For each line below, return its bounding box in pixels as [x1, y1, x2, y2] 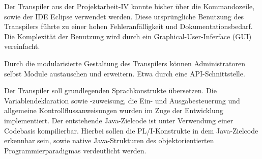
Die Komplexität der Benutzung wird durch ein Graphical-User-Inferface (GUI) [4, 31, 252, 41]
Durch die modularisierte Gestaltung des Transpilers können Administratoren [4, 58, 245, 68]
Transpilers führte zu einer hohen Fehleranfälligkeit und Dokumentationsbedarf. [4, 21, 253, 32]
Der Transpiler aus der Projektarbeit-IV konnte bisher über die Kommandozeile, [4, 1, 255, 11]
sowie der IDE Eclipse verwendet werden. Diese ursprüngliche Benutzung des [4, 11, 244, 21]
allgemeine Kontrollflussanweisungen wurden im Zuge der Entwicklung [4, 105, 223, 116]
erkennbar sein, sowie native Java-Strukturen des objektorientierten [4, 135, 214, 146]
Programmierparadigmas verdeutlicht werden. [4, 145, 147, 155]
